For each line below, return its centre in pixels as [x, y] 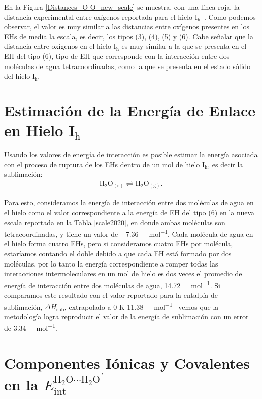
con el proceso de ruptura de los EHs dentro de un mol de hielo [102, 164]
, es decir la [225, 164]
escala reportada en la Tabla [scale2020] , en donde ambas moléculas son [115, 222]
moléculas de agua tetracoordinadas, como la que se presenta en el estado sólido [127, 66]
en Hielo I [40, 130]
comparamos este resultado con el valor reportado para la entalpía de [111, 295]
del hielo [17, 76]
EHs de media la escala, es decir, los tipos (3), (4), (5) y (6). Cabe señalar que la [129, 36]
